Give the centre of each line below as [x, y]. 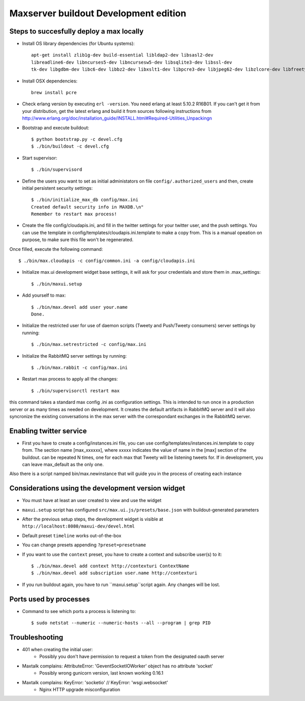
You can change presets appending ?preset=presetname [84, 545]
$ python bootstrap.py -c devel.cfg [77, 139]
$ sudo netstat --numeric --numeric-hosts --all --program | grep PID [121, 623]
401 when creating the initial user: [57, 649]
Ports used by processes [50, 599]
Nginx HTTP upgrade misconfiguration [80, 689]
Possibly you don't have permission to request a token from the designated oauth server [132, 657]
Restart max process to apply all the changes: [70, 379]
